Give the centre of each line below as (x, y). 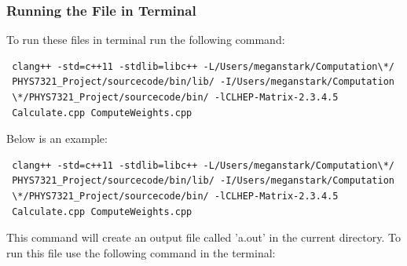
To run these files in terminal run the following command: (146, 40)
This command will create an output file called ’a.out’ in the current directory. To (203, 237)
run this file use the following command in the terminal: (141, 252)
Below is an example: (57, 138)
